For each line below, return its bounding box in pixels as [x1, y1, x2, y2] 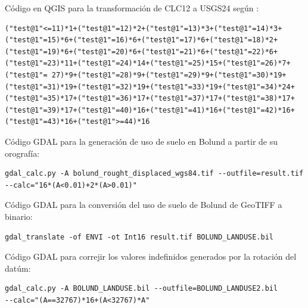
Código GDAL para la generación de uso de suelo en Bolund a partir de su [5, 135, 278, 147]
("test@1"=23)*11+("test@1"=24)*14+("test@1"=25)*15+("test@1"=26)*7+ [5, 59, 291, 68]
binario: [5, 210, 33, 222]
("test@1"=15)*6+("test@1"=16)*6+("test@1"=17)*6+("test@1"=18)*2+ [5, 36, 278, 45]
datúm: [5, 262, 31, 274]
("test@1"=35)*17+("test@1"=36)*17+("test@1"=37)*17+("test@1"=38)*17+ [5, 94, 295, 103]
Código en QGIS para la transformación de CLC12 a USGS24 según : [5, 2, 259, 14]
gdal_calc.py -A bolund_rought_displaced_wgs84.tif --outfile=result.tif [5, 169, 304, 178]
